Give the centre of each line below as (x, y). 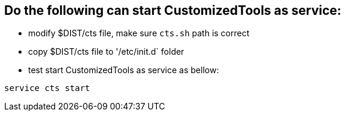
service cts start (47, 88)
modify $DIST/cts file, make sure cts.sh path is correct (139, 33)
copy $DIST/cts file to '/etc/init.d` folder (106, 52)
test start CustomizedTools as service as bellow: (124, 70)
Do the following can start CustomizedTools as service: (173, 10)
